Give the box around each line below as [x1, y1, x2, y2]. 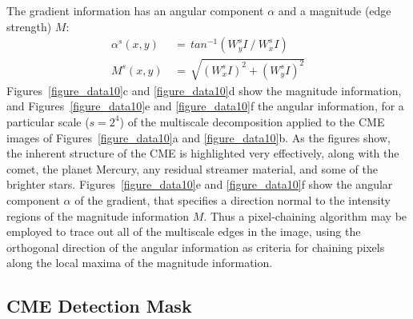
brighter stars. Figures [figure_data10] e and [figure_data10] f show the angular [6, 176, 393, 193]
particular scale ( [6, 113, 90, 130]
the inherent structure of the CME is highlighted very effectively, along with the [6, 145, 399, 161]
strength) [6, 18, 52, 34]
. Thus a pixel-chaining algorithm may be [203, 207, 407, 224]
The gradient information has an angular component [6, 2, 264, 18]
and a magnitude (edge [278, 2, 391, 18]
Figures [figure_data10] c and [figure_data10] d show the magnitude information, [6, 82, 402, 98]
